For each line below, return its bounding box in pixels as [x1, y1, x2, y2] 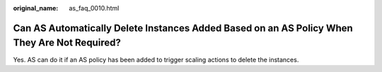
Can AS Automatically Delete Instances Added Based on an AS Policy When [13, 22, 353, 34]
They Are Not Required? [13, 37, 122, 49]
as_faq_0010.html [69, 4, 120, 12]
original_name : [13, 4, 59, 12]
